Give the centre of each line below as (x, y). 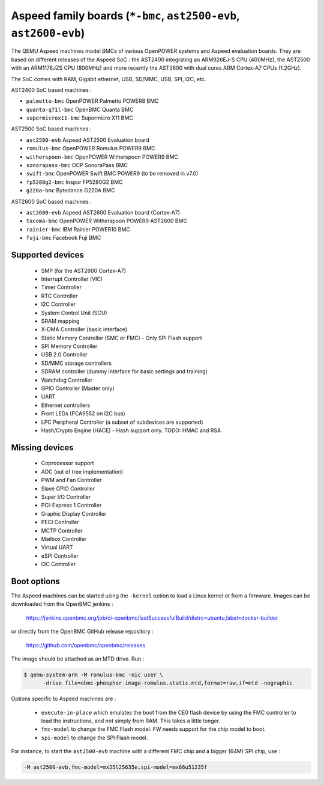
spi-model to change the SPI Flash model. (94, 738)
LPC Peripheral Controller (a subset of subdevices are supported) (122, 422)
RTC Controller (59, 296)
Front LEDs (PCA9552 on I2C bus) (83, 414)
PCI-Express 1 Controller (71, 506)
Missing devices (43, 447)
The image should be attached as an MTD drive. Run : (78, 659)
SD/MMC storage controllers (76, 363)
